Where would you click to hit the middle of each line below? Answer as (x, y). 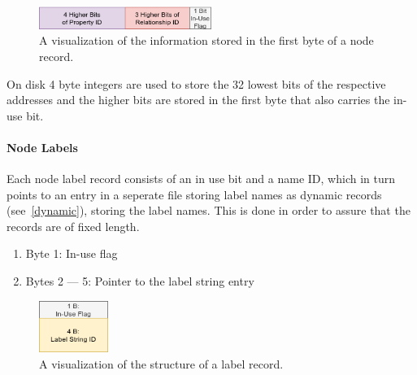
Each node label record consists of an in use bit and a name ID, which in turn (201, 179)
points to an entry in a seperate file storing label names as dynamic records (194, 194)
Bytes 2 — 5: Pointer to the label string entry (140, 281)
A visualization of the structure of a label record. (161, 364)
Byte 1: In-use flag (72, 253)
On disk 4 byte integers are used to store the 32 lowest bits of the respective (196, 83)
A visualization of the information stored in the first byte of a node (206, 40)
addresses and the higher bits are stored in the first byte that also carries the (198, 100)
